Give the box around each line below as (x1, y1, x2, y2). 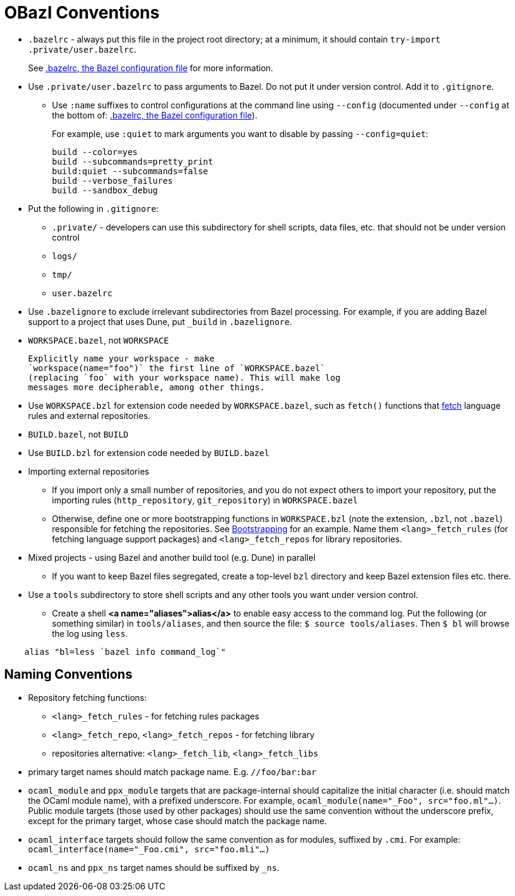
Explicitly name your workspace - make (28, 353, 214, 363)
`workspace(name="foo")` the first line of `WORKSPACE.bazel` (28, 363, 326, 373)
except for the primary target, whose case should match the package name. (28, 815, 327, 826)
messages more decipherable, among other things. (28, 382, 265, 392)
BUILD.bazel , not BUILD (28, 429, 129, 439)
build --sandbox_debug (52, 185, 158, 195)
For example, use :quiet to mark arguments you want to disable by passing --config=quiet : (52, 128, 428, 139)
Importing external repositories (28, 466, 149, 476)
